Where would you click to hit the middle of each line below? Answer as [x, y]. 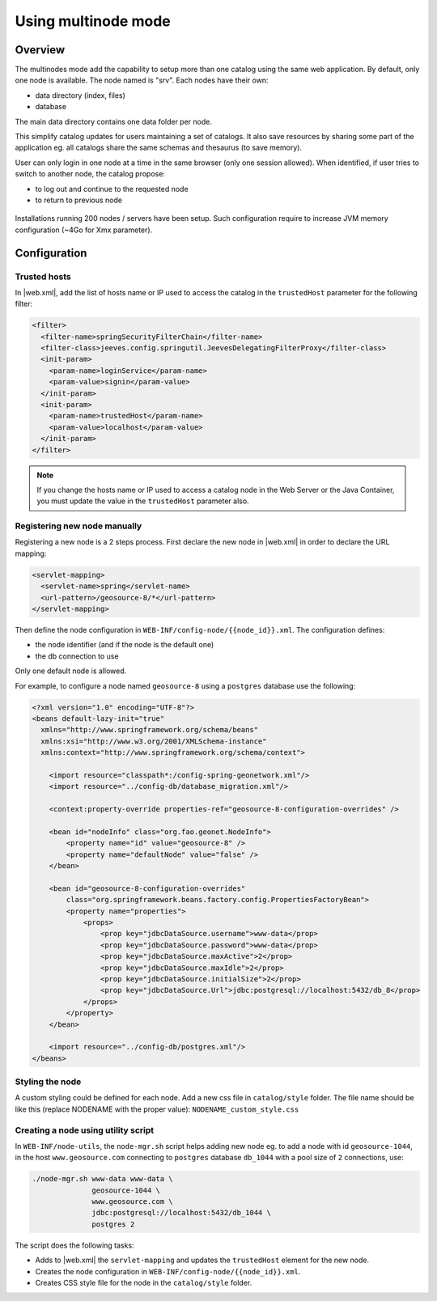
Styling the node [48, 1082]
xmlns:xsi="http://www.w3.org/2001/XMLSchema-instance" [154, 741]
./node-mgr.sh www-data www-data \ [102, 1179]
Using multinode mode [93, 21]
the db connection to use [77, 656]
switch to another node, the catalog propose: [90, 174]
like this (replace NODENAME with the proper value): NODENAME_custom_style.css [157, 1109]
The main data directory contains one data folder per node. [113, 121]
